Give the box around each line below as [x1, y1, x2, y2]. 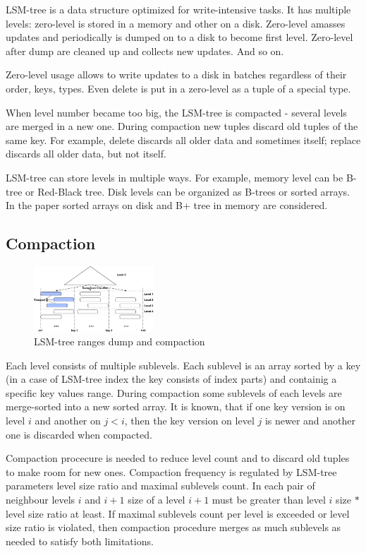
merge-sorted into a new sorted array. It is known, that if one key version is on [6, 399, 346, 414]
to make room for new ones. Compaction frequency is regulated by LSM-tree [6, 464, 337, 479]
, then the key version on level [124, 413, 255, 428]
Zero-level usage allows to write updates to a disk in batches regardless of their [6, 67, 347, 82]
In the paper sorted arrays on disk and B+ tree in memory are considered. [6, 198, 328, 213]
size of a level [128, 492, 185, 507]
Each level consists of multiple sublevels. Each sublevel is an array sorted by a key [6, 357, 361, 372]
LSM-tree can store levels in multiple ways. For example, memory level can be [6, 170, 343, 184]
